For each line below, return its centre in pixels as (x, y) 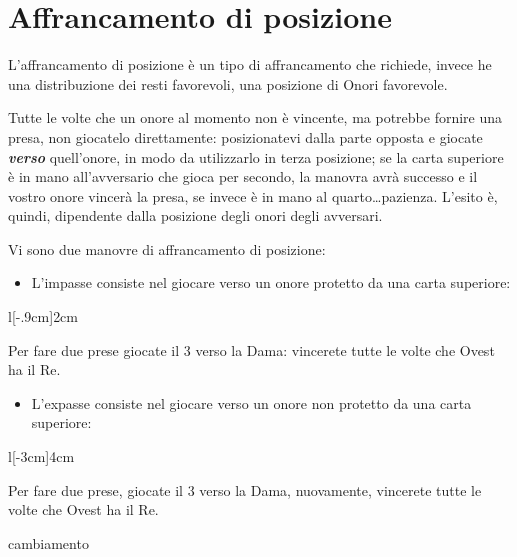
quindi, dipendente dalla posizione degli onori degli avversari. (195, 215)
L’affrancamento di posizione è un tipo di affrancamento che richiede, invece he (250, 64)
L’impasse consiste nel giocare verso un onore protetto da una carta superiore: (271, 282)
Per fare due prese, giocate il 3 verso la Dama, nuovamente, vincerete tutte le (245, 489)
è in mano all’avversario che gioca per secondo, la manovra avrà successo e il (243, 176)
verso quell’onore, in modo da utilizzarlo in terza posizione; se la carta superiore (256, 156)
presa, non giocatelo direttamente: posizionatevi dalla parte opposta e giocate (245, 136)
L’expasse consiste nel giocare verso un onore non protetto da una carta (251, 402)
